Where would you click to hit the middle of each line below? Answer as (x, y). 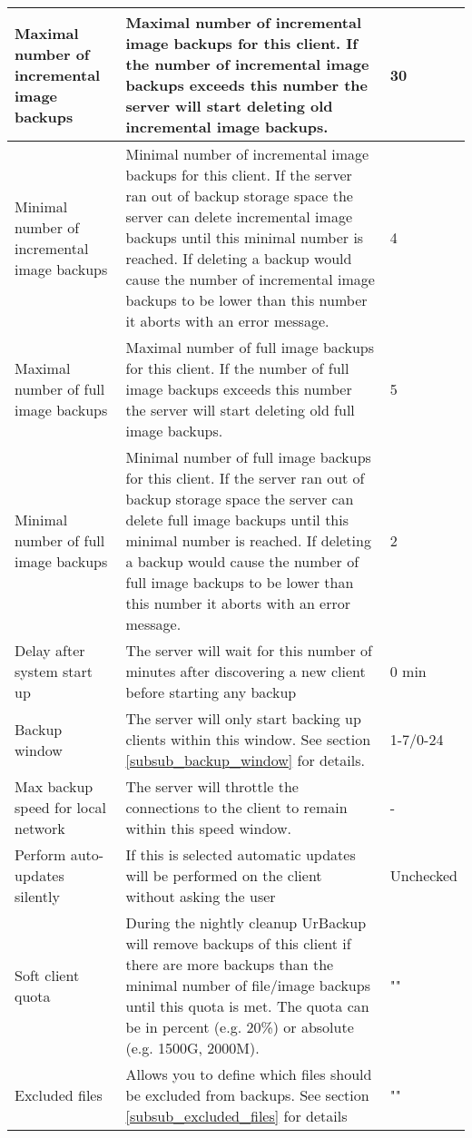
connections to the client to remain (236, 807)
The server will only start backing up (243, 718)
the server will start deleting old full (240, 410)
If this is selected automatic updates (241, 854)
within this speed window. (208, 828)
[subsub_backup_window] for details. (245, 760)
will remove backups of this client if (238, 943)
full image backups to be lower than (240, 582)
